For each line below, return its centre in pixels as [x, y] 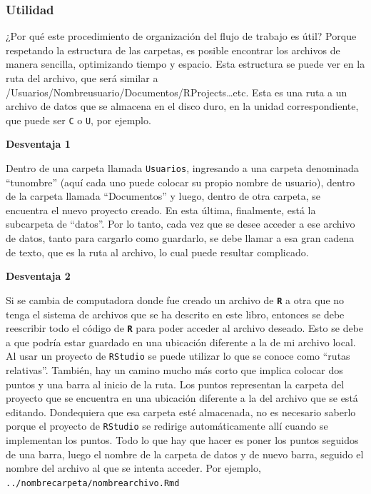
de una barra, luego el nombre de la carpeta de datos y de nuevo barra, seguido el [185, 454]
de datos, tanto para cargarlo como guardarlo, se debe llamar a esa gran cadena [180, 238]
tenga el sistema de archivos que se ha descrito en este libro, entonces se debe [175, 314]
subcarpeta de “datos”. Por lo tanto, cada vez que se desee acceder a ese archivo [181, 224]
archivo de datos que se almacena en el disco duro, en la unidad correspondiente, [182, 106]
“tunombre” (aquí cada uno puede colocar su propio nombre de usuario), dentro [181, 182]
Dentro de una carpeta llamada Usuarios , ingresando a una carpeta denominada [182, 168]
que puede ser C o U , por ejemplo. [78, 120]
